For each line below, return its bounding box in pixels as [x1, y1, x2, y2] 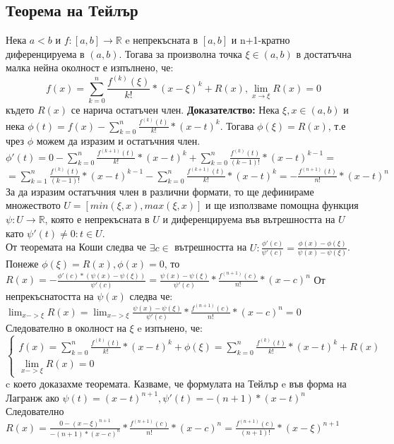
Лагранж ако [6, 390, 59, 404]
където [6, 102, 35, 117]
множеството [6, 198, 61, 212]
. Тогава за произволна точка [119, 46, 242, 61]
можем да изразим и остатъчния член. [36, 133, 201, 148]
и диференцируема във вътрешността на [162, 212, 335, 227]
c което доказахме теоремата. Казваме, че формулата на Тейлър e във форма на [6, 376, 347, 391]
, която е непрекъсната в [44, 212, 150, 227]
